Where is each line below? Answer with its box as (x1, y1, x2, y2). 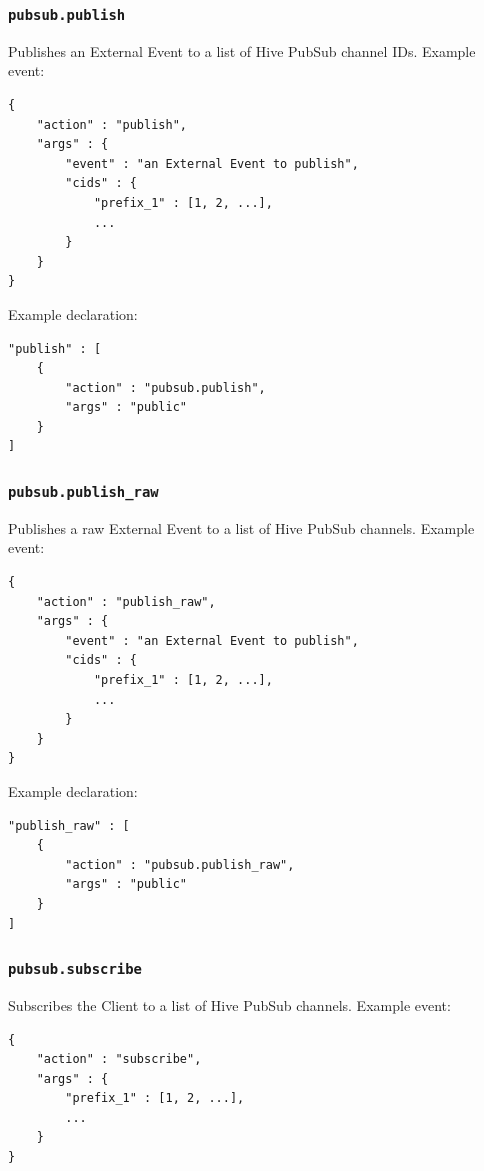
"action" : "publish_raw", (36, 594, 216, 609)
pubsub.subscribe (8, 961, 142, 978)
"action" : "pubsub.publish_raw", (65, 857, 295, 872)
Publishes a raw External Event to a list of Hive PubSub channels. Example (8, 517, 475, 538)
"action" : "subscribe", (36, 1052, 202, 1067)
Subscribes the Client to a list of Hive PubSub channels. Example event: (8, 994, 451, 1015)
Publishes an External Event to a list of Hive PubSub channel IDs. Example (8, 40, 476, 61)
